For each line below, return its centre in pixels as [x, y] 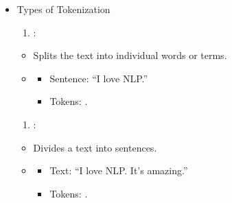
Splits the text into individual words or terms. [130, 55]
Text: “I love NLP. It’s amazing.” [119, 170]
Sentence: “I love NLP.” [99, 78]
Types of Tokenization [63, 9]
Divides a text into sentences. [95, 147]
